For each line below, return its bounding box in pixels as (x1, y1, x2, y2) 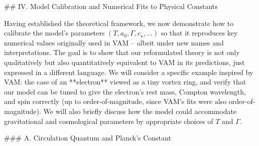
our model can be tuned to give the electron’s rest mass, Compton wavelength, (4, 86, 246, 96)
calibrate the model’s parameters (4, 27, 105, 38)
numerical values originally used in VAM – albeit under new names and (4, 37, 224, 47)
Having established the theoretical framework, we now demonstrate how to (4, 17, 234, 28)
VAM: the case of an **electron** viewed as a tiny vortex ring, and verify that (4, 76, 246, 87)
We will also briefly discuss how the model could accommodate (43, 105, 237, 116)
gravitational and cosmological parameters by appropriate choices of (4, 115, 213, 126)
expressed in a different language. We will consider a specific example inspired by (4, 66, 253, 77)
